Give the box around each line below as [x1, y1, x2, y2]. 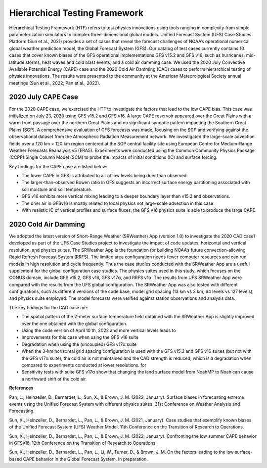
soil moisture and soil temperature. [21, 186, 92, 192]
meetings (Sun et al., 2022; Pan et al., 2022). [9, 80, 101, 86]
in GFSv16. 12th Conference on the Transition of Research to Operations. [9, 440, 157, 446]
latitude [9, 59, 25, 65]
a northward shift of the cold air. [21, 376, 87, 382]
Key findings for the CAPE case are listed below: [9, 163, 108, 169]
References [9, 385, 34, 391]
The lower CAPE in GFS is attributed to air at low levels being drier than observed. [21, 173, 188, 179]
